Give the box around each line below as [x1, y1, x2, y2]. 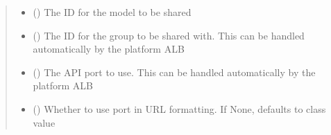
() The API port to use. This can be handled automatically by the [33, 64, 316, 79]
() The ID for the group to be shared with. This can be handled [33, 28, 305, 42]
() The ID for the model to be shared [33, 5, 192, 19]
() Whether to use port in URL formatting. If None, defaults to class [33, 101, 326, 116]
